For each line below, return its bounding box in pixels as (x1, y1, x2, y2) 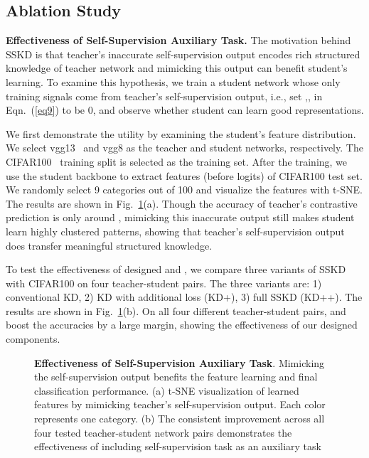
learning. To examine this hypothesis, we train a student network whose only (6, 74, 341, 89)
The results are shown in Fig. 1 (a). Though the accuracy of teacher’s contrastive (6, 196, 358, 211)
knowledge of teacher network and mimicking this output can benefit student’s (6, 60, 348, 75)
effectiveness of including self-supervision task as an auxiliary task (34, 439, 321, 454)
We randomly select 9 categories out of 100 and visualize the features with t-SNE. (6, 182, 363, 197)
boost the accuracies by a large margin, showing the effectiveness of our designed (6, 317, 358, 332)
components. (6, 331, 60, 346)
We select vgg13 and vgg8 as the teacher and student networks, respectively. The (6, 140, 363, 155)
